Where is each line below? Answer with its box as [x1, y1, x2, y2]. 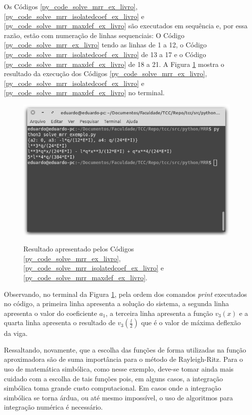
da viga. [4, 328, 28, 338]
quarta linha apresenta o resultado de [4, 317, 115, 328]
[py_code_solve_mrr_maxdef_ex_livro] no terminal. [4, 87, 165, 98]
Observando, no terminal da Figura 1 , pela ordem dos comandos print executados [4, 289, 247, 299]
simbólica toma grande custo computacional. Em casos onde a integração [4, 383, 221, 393]
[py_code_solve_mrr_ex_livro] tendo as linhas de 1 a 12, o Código [4, 40, 207, 50]
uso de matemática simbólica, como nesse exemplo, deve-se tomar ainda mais [4, 364, 234, 374]
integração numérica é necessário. [4, 402, 103, 412]
